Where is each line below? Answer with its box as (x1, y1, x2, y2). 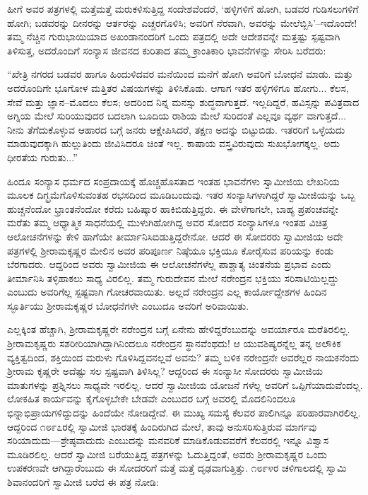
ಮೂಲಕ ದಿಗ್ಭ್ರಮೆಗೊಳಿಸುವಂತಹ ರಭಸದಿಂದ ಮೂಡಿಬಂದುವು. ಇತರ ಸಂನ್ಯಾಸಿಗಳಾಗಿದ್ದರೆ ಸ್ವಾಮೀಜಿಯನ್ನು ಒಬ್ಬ (7, 187, 355, 202)
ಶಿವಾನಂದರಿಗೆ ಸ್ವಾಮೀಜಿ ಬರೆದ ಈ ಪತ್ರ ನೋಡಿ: (7, 474, 159, 489)
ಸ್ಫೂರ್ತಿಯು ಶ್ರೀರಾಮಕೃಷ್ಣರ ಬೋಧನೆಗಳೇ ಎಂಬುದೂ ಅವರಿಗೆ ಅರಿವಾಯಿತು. (7, 298, 249, 313)
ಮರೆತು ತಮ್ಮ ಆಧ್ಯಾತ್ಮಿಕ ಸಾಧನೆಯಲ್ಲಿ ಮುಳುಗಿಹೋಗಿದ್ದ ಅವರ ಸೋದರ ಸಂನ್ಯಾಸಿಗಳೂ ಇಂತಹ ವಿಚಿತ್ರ (7, 215, 328, 230)
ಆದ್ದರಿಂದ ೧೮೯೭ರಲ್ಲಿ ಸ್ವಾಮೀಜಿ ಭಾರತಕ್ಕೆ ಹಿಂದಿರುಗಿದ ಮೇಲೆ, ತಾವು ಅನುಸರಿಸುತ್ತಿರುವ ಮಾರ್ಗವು (7, 419, 317, 433)
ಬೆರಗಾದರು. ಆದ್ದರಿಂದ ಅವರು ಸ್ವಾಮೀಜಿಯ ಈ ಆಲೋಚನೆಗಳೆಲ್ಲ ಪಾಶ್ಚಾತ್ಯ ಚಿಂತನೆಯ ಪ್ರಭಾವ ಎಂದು (7, 257, 331, 272)
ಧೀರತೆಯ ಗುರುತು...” (7, 149, 78, 164)
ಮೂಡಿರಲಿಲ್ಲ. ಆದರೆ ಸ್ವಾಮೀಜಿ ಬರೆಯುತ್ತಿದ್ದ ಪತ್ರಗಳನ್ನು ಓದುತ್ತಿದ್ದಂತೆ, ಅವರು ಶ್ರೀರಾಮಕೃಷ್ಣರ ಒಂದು (7, 446, 327, 461)
